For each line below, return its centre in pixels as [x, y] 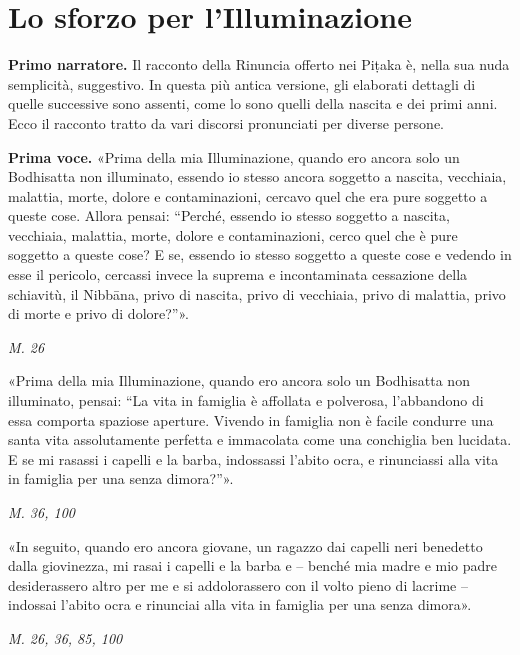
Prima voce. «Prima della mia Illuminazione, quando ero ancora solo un [234, 156]
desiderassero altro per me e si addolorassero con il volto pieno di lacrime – [238, 584]
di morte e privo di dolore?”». [98, 313]
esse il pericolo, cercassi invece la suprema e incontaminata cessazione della [238, 274]
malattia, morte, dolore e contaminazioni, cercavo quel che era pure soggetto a [248, 195]
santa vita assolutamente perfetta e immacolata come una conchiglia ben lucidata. [260, 439]
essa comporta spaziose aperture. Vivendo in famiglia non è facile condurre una [251, 419]
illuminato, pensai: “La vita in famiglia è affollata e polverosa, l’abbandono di [246, 400]
